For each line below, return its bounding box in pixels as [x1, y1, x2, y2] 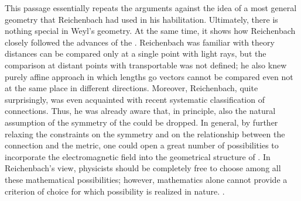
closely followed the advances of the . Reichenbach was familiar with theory [5, 36, 275, 48]
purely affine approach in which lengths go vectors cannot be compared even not [5, 70, 293, 82]
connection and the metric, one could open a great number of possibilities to [5, 139, 279, 151]
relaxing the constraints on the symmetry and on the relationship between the [5, 127, 285, 140]
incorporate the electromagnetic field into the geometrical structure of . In [5, 150, 271, 162]
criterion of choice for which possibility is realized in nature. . [5, 185, 225, 197]
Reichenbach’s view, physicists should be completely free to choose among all [5, 162, 281, 174]
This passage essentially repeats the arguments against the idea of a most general [5, 2, 297, 13]
